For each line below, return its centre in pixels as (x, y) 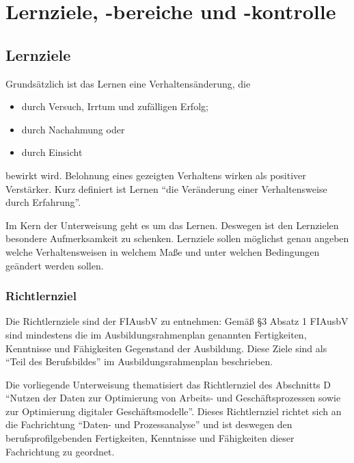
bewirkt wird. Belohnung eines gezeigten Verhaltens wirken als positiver (156, 175)
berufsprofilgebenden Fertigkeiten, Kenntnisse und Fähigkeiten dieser (150, 438)
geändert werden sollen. (55, 265)
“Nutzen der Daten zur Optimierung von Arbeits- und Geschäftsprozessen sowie (173, 398)
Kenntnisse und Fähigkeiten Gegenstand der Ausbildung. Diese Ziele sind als (166, 348)
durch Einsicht (52, 152)
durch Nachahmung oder (73, 129)
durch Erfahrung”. (43, 202)
